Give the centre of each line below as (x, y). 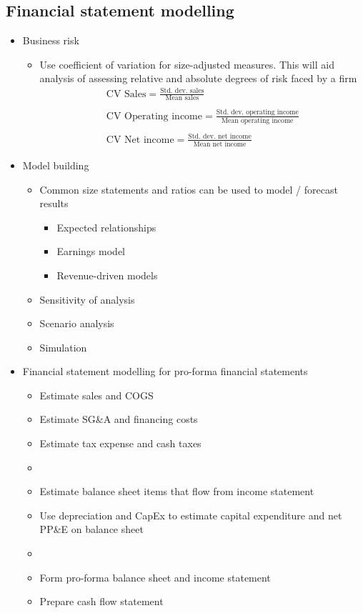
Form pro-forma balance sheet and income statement (155, 577)
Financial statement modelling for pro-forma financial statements (165, 371)
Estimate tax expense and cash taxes (120, 443)
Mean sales (182, 98)
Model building (56, 165)
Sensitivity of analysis (87, 299)
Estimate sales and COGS (96, 395)
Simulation (63, 347)
